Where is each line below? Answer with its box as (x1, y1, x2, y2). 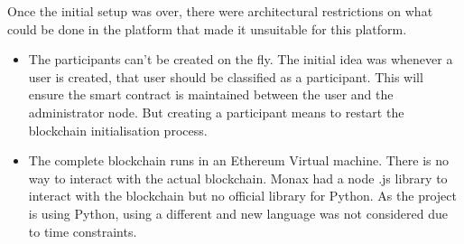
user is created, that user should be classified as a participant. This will (28, 67, 423, 86)
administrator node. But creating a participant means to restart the (28, 102, 404, 121)
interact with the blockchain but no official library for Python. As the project (28, 186, 457, 205)
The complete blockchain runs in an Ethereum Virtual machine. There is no (28, 151, 450, 170)
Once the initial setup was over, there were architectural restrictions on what (7, 2, 433, 20)
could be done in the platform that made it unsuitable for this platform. (7, 19, 407, 38)
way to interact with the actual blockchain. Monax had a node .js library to (28, 168, 448, 187)
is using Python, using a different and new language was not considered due (28, 203, 449, 222)
